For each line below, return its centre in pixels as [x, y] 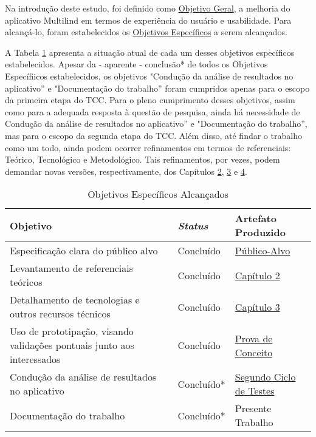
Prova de [254, 338]
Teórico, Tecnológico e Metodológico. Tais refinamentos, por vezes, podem [143, 159]
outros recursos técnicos [60, 314]
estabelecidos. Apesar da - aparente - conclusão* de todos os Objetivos [136, 64]
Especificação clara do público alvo [84, 251]
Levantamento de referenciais [72, 268]
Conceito [254, 352]
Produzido [260, 232]
